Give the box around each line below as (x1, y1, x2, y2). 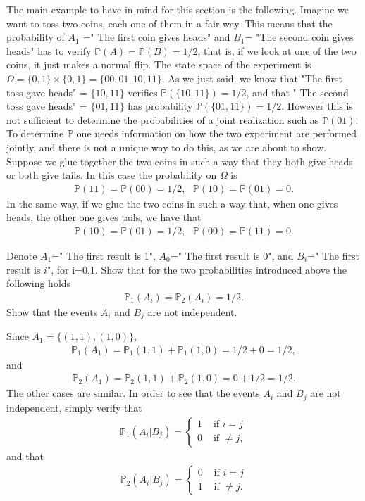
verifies (128, 84, 158, 99)
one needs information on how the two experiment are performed (76, 126, 357, 141)
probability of (6, 30, 65, 44)
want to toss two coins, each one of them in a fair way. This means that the (6, 15, 333, 30)
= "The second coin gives (245, 30, 354, 44)
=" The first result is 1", (51, 248, 156, 262)
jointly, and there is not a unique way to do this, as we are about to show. (6, 139, 327, 154)
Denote (6, 248, 37, 262)
